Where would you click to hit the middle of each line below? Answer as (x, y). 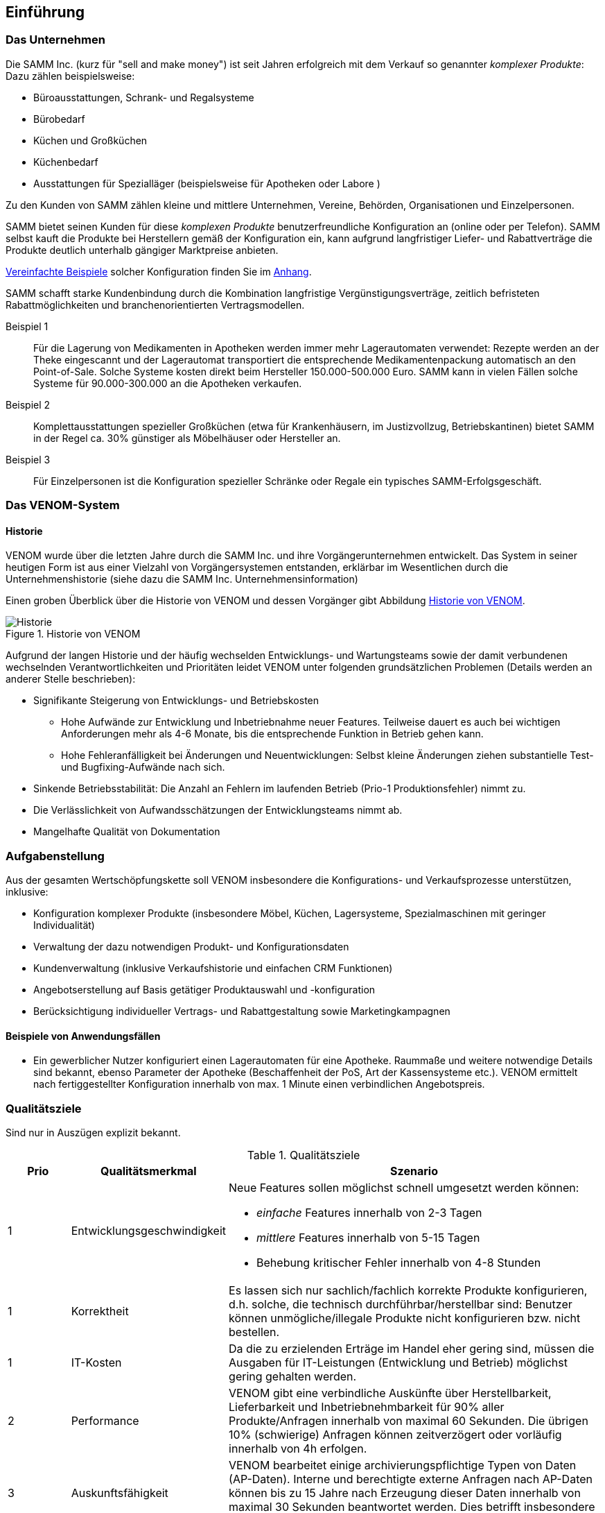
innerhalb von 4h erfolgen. (298, 1449)
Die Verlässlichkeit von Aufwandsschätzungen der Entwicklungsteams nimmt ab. (218, 810)
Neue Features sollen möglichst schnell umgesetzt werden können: (404, 1188)
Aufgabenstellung (55, 856)
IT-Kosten (96, 1363)
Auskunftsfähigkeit (120, 1493)
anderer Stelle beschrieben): (71, 679)
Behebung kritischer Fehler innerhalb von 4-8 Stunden (399, 1263)
